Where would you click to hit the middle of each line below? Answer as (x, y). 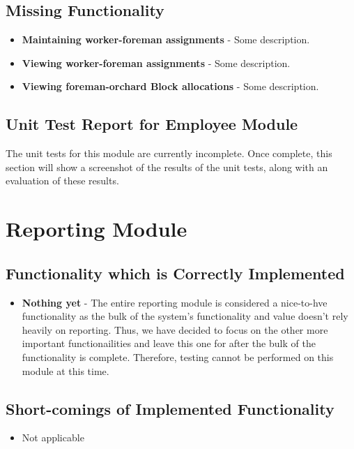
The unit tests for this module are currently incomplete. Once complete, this (169, 153)
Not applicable (53, 437)
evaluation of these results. (62, 181)
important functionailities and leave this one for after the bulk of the (169, 343)
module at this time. (66, 370)
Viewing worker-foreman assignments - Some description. (156, 62)
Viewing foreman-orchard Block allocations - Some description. (170, 86)
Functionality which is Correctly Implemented (175, 273)
